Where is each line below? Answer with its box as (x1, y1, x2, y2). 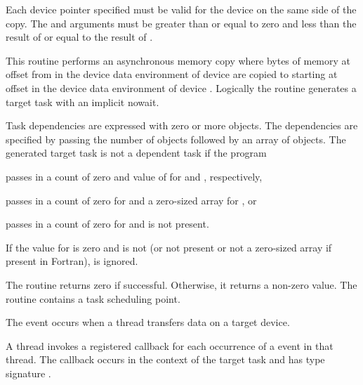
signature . (6, 365, 51, 380)
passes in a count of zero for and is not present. (6, 216, 209, 231)
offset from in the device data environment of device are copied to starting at (6, 67, 338, 81)
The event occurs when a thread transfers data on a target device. (6, 315, 290, 329)
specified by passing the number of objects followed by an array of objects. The (6, 131, 346, 146)
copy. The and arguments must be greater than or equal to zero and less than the (6, 15, 357, 30)
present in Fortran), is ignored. (6, 254, 138, 268)
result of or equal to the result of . (6, 30, 153, 44)
